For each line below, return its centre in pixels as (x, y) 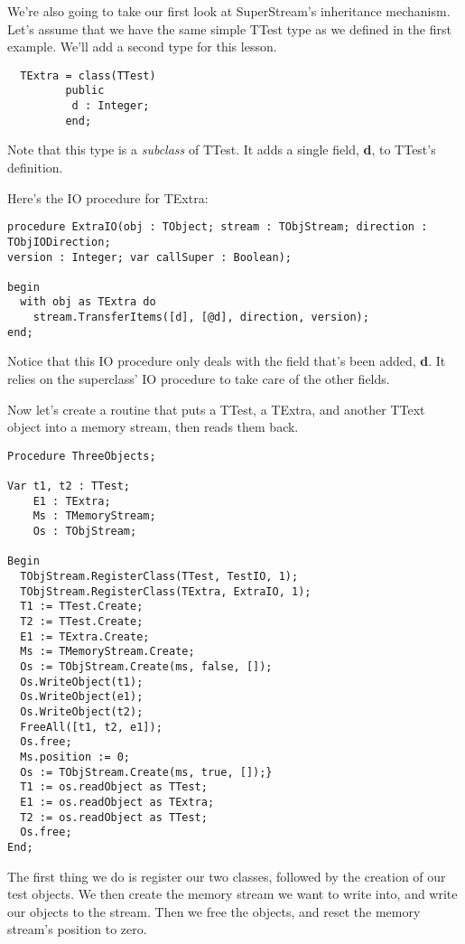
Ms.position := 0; (75, 757)
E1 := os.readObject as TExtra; (117, 802)
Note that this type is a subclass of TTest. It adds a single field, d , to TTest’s (222, 150)
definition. (35, 167)
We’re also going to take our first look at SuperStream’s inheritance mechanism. (229, 11)
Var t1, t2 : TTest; (69, 486)
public (85, 91)
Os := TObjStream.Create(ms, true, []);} (146, 772)
